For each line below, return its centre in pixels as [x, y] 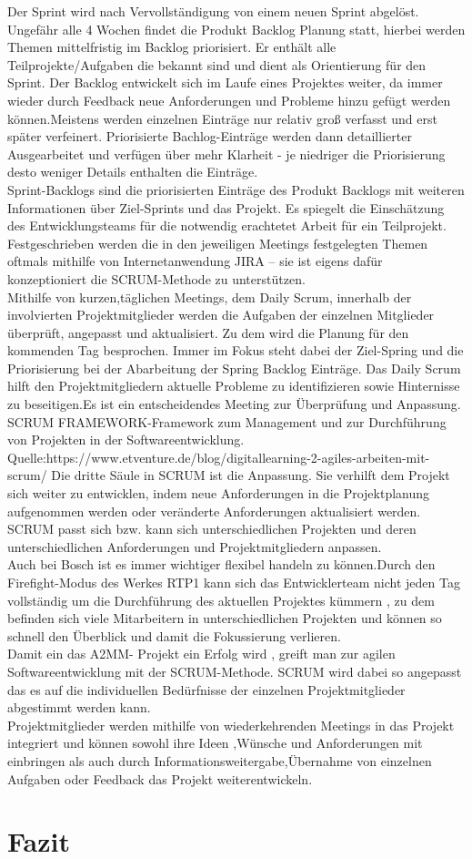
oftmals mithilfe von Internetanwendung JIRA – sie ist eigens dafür [195, 261]
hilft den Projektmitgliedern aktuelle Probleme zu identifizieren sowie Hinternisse [234, 386]
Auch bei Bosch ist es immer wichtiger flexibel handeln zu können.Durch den [221, 564]
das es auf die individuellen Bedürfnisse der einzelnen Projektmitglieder [206, 689]
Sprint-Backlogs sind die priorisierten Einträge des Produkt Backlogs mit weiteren [236, 189]
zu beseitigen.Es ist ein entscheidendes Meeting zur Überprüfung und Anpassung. [234, 404]
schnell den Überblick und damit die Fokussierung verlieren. [174, 635]
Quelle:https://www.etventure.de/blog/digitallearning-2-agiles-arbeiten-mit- [219, 457]
